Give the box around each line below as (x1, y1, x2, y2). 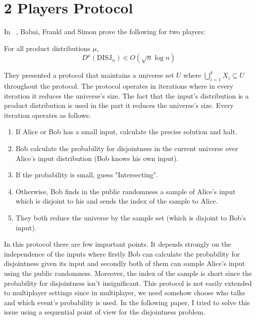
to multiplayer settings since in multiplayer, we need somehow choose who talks (4, 287, 245, 298)
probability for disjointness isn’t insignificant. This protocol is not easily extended (4, 277, 252, 288)
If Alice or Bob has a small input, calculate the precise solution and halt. (15, 126, 237, 137)
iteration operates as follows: (4, 109, 91, 120)
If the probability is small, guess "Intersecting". (15, 169, 158, 180)
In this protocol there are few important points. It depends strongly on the (4, 239, 231, 249)
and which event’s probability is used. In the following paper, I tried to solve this (4, 297, 250, 307)
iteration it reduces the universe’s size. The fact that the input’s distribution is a (4, 90, 249, 101)
